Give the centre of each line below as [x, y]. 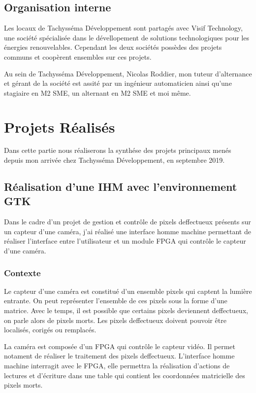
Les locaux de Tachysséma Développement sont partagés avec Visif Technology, [123, 28]
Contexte [22, 272]
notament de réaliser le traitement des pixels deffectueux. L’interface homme [119, 356]
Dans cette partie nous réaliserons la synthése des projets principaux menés [118, 150]
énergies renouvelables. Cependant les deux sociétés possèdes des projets [113, 47]
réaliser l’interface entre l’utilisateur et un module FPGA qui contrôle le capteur [125, 241]
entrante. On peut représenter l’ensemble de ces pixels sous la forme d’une [116, 301]
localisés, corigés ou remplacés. [50, 330]
